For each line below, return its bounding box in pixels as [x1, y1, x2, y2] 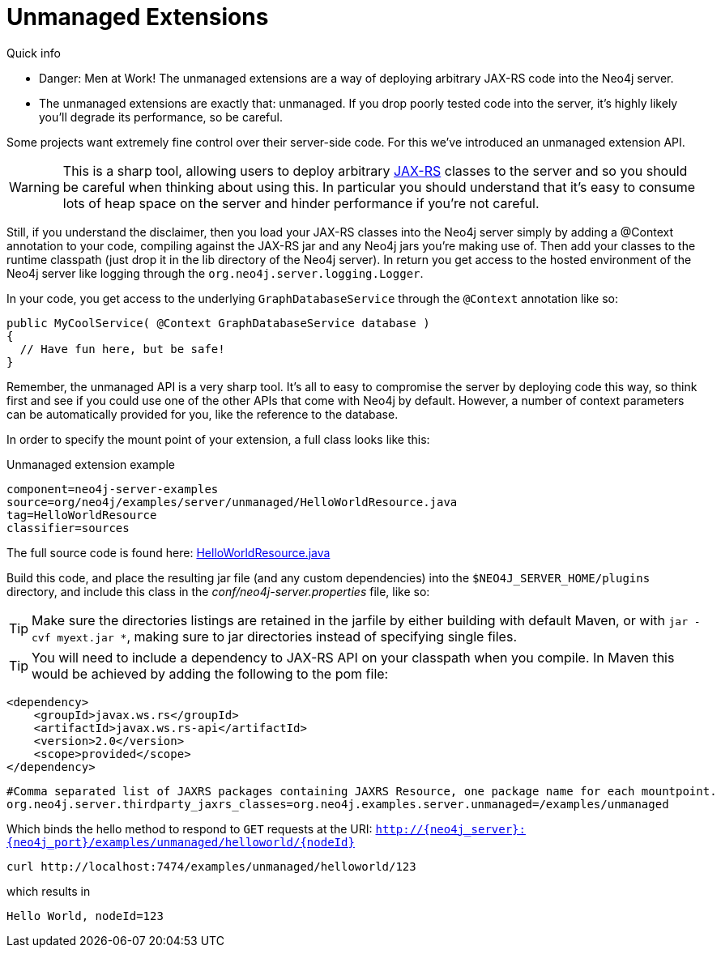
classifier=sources [6, 521, 130, 534]
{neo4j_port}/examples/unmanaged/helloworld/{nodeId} [6, 835, 355, 849]
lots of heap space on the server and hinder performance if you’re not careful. [62, 194, 540, 211]
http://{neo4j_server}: [375, 822, 526, 836]
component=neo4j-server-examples [6, 482, 219, 496]
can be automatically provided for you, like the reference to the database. [6, 407, 399, 421]
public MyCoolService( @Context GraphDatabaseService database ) [6, 316, 430, 330]
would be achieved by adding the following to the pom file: [32, 665, 389, 682]
